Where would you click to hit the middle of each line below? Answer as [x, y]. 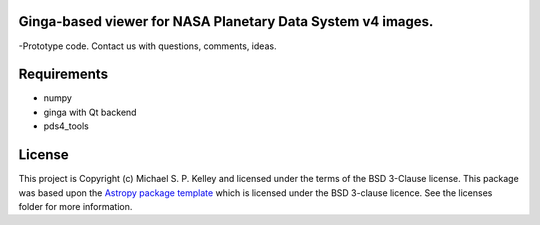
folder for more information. [75, 206]
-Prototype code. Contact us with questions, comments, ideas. [147, 46]
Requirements [63, 74]
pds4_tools [66, 126]
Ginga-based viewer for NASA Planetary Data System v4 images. [226, 21]
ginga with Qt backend [90, 112]
